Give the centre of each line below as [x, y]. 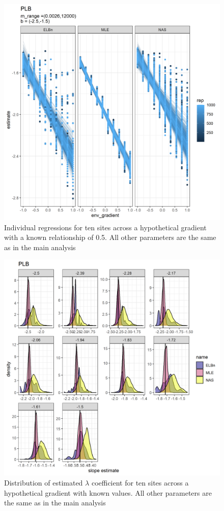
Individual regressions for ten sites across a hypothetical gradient [105, 227]
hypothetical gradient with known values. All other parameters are [108, 492]
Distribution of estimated [44, 482]
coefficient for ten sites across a [140, 482]
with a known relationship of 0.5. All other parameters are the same [110, 237]
